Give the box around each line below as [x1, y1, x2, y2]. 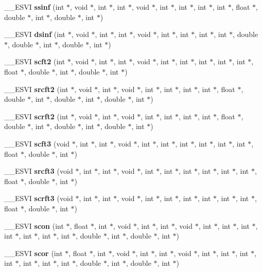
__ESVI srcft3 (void [4, 166, 73, 176]
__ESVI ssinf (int [4, 2, 64, 12]
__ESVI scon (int [4, 220, 64, 231]
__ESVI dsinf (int [4, 29, 66, 40]
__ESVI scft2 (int [4, 56, 65, 67]
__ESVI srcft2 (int [4, 83, 68, 94]
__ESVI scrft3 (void [4, 193, 73, 204]
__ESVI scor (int [4, 247, 63, 258]
